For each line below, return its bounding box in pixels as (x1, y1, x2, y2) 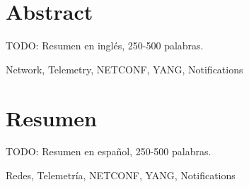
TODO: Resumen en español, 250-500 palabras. (6, 144, 212, 159)
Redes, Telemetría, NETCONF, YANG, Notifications (6, 168, 236, 183)
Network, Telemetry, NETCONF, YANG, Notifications (6, 61, 243, 76)
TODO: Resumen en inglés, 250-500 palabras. (6, 38, 204, 53)
